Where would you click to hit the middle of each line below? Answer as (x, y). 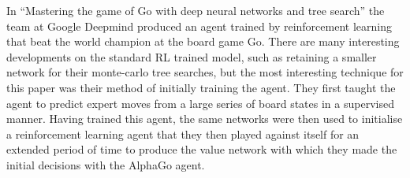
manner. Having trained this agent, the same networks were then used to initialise (205, 119)
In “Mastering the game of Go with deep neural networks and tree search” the (196, 10)
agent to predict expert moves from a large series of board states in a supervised (200, 103)
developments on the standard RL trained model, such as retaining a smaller (192, 56)
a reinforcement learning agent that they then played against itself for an (183, 133)
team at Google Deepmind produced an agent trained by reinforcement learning (199, 26)
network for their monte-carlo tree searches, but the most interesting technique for (205, 72)
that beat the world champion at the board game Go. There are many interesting (203, 41)
